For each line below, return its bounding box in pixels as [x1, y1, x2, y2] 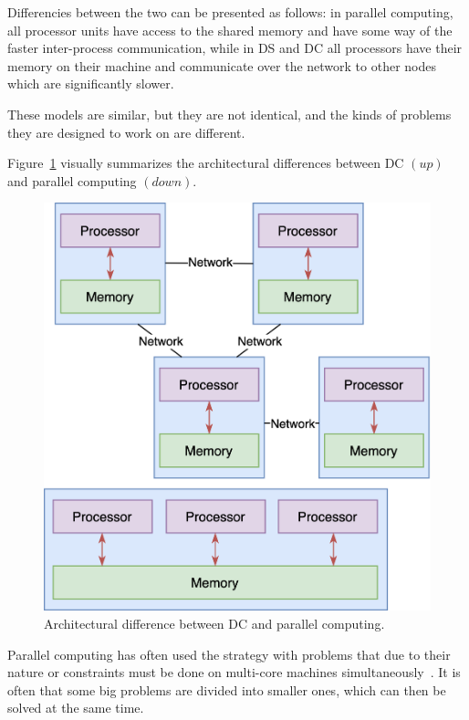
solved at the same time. [7, 698, 144, 717]
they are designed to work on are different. [7, 122, 245, 141]
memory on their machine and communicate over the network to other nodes [7, 56, 437, 75]
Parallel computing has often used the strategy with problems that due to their [7, 644, 451, 663]
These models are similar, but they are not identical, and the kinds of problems [7, 104, 452, 123]
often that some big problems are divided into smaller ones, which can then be [7, 680, 446, 699]
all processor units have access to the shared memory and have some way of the [7, 20, 453, 39]
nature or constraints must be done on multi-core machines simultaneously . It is [7, 663, 461, 682]
